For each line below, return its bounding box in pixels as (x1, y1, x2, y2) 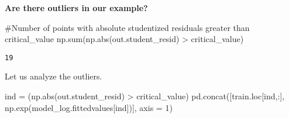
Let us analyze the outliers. (5, 70, 102, 82)
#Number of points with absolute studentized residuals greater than (5, 21, 250, 33)
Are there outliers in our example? (5, 2, 148, 13)
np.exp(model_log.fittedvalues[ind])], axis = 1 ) (5, 101, 173, 113)
